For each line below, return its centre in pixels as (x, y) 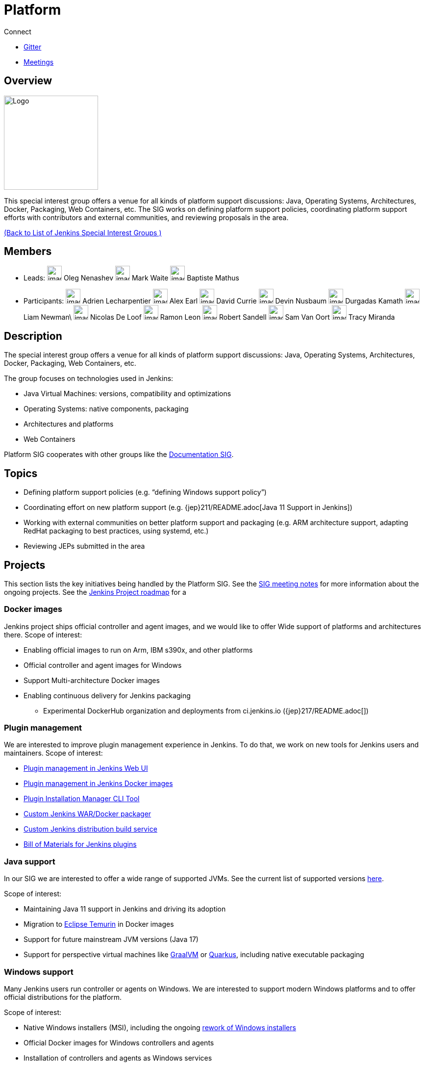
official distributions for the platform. (63, 997)
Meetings (39, 62)
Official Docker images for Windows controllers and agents (119, 1042)
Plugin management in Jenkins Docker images (98, 784)
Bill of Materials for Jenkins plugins (80, 844)
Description (33, 336)
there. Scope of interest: (43, 635)
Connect (18, 31)
